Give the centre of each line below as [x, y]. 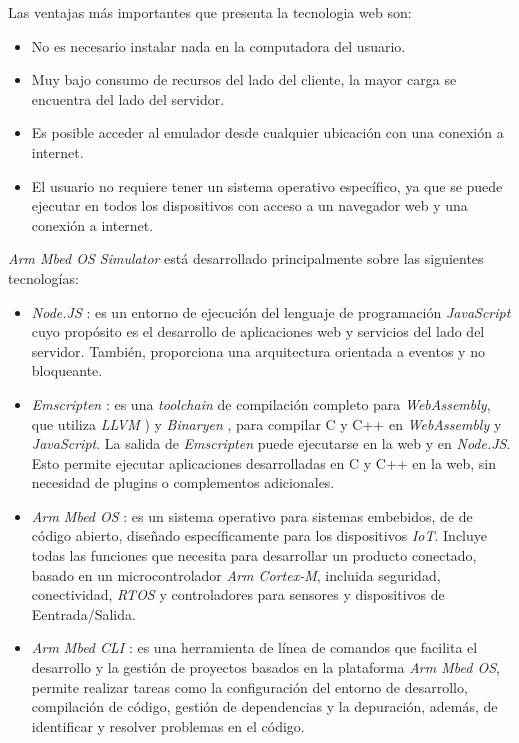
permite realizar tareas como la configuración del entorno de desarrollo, [249, 686]
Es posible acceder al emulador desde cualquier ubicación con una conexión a [267, 132]
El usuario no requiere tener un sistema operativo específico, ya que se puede [267, 185]
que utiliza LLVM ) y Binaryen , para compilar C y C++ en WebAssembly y [266, 423]
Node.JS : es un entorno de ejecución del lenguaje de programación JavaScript [271, 311]
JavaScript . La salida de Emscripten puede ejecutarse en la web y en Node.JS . [271, 443]
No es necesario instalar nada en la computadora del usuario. [218, 45]
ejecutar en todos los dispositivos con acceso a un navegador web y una [249, 205]
